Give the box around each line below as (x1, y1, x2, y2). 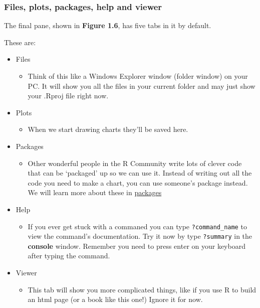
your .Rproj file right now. (28, 90, 109, 101)
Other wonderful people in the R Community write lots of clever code (28, 158, 242, 168)
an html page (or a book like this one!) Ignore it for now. (28, 294, 203, 304)
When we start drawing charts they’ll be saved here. (28, 124, 188, 134)
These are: (4, 37, 36, 47)
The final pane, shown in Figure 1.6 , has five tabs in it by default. (4, 20, 211, 31)
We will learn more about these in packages (28, 187, 162, 198)
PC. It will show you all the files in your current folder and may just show (28, 80, 255, 91)
